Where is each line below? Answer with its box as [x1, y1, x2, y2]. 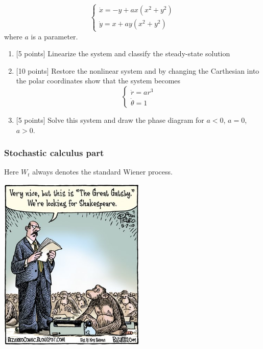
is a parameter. [31, 31, 78, 41]
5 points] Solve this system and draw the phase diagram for [18, 114, 204, 125]
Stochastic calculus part [4, 146, 104, 159]
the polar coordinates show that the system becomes [16, 75, 181, 86]
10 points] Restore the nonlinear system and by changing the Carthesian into [18, 65, 259, 76]
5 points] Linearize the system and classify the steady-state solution [18, 48, 230, 59]
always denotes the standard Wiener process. [32, 166, 173, 177]
